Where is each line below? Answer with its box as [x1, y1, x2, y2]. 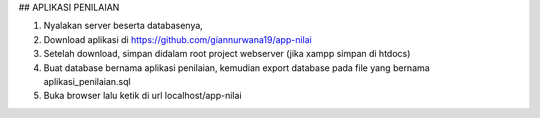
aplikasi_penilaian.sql [43, 75, 131, 87]
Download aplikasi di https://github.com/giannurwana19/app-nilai [43, 33, 312, 45]
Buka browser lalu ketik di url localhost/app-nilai [43, 90, 242, 102]
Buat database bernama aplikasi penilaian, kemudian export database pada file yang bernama [43, 61, 430, 74]
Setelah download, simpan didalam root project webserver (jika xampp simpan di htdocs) [43, 48, 411, 60]
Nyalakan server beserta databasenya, [43, 20, 204, 32]
